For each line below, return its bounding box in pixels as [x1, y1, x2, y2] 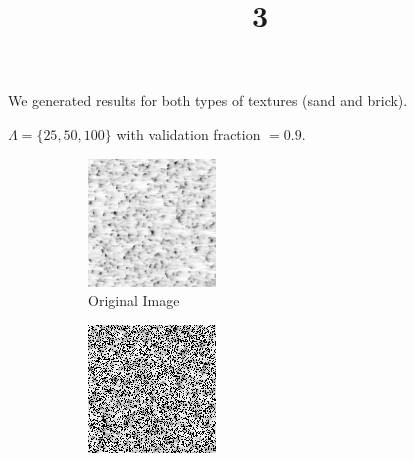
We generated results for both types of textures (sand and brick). [8, 90, 408, 111]
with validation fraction [116, 123, 261, 144]
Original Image [88, 290, 180, 311]
